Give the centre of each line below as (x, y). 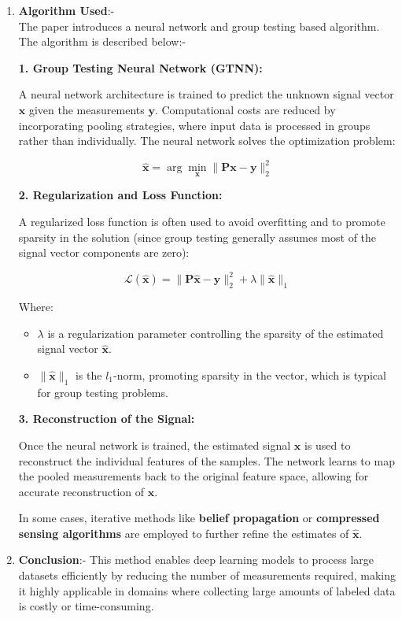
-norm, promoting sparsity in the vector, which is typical (250, 374)
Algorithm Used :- (66, 10)
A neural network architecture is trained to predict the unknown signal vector (206, 94)
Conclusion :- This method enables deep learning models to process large (196, 560)
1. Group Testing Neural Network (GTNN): (140, 67)
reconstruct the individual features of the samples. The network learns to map (207, 460)
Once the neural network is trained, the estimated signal (155, 445)
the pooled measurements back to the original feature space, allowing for (194, 476)
